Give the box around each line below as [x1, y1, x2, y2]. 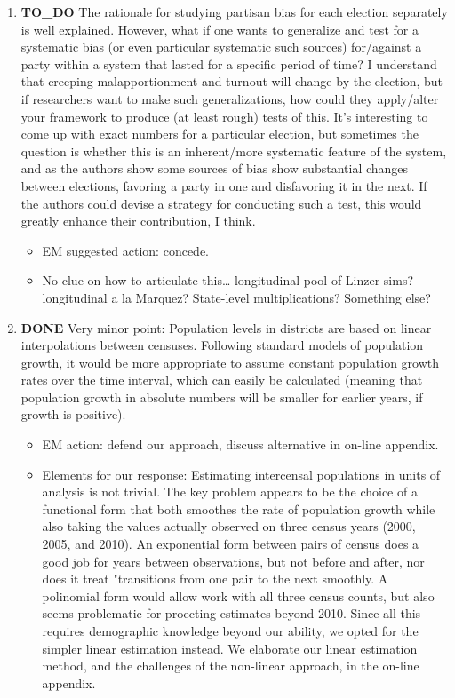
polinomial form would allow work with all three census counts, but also [42, 586, 435, 605]
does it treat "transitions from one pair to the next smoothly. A [42, 569, 388, 588]
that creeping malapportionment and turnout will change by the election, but [20, 72, 443, 91]
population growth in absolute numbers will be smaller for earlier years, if [20, 387, 423, 406]
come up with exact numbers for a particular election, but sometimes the [20, 124, 419, 143]
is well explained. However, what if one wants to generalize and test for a [20, 20, 419, 38]
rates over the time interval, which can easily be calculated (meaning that [20, 370, 423, 389]
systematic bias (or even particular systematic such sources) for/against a [20, 37, 422, 56]
